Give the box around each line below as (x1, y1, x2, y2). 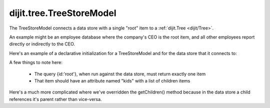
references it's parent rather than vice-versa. (9, 96, 102, 102)
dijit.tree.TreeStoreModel (9, 7, 117, 18)
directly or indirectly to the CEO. (9, 41, 75, 47)
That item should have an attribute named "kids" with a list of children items (34, 77, 190, 83)
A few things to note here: (9, 59, 62, 65)
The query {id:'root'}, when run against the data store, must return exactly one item (34, 70, 206, 77)
